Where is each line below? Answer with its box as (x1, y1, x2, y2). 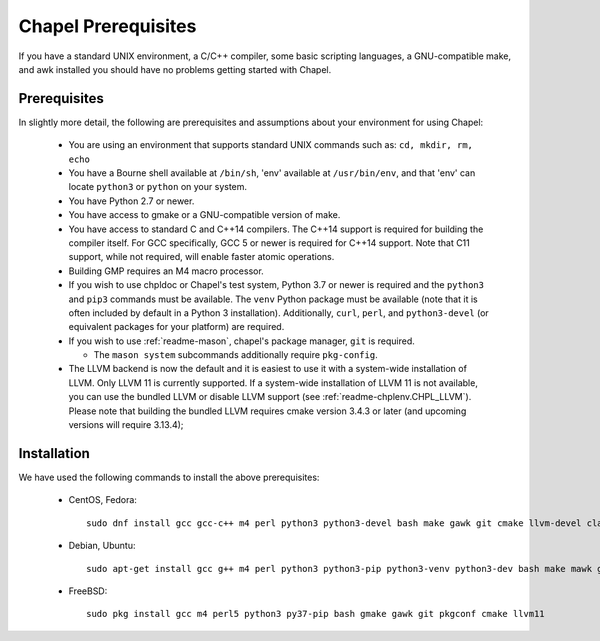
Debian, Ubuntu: (68, 540, 136, 552)
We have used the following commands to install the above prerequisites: (18, 471, 320, 483)
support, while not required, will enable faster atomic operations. (68, 251, 335, 263)
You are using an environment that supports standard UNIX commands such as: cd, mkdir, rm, (68, 139, 474, 151)
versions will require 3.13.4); (68, 419, 184, 431)
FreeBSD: (68, 585, 108, 597)
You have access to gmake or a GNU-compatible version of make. (68, 209, 341, 221)
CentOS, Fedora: (68, 494, 137, 506)
